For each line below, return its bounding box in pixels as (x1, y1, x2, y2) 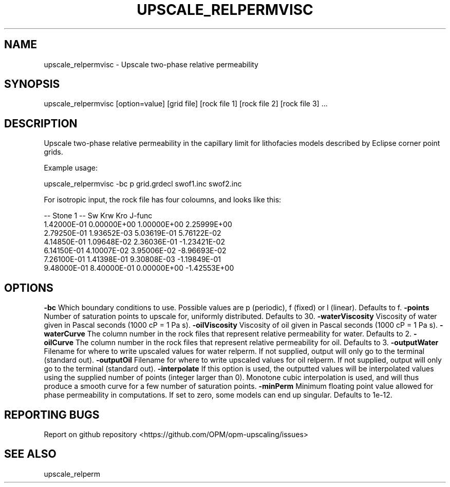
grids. (44, 147, 63, 157)
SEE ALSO (4, 447, 57, 461)
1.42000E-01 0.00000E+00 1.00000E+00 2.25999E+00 (44, 220, 232, 229)
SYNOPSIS (4, 78, 60, 91)
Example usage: (44, 163, 98, 173)
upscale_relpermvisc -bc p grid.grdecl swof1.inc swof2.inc (44, 179, 242, 189)
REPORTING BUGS (4, 408, 100, 421)
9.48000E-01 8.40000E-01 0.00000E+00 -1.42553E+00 (44, 264, 234, 273)
